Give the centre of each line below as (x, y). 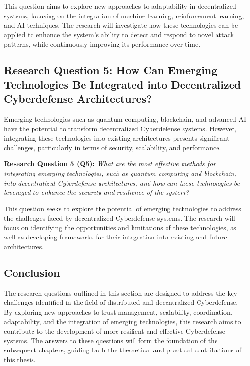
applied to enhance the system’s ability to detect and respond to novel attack (119, 34)
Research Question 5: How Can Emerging (111, 70)
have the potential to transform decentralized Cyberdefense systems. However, (120, 128)
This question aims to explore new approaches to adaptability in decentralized (120, 6)
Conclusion (32, 273)
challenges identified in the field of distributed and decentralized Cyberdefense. (121, 302)
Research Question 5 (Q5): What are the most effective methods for (110, 164)
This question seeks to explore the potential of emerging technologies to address (123, 208)
